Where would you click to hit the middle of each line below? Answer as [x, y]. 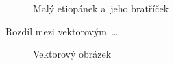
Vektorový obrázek [72, 54]
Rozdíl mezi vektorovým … [62, 31]
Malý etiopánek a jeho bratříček [101, 8]
